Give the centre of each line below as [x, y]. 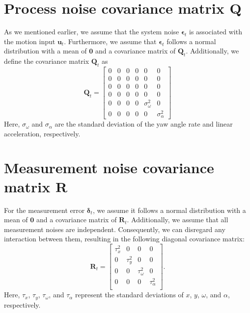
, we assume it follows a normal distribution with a [169, 210]
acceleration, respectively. [42, 133]
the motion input [30, 41]
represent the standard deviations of [129, 295]
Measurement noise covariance [109, 167]
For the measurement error [44, 210]
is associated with [216, 32]
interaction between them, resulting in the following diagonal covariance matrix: [124, 239]
